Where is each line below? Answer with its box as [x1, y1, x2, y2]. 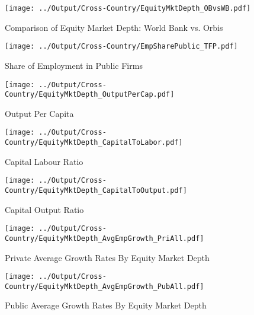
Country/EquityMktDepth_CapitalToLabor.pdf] [5, 138, 183, 147]
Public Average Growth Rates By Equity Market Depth [5, 299, 207, 311]
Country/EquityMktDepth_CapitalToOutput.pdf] [5, 186, 187, 195]
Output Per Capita [5, 107, 74, 119]
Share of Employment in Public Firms [5, 59, 143, 71]
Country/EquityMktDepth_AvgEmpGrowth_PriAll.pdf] [5, 234, 204, 243]
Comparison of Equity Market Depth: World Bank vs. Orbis [5, 21, 223, 33]
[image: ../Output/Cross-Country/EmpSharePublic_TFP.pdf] [5, 42, 238, 51]
